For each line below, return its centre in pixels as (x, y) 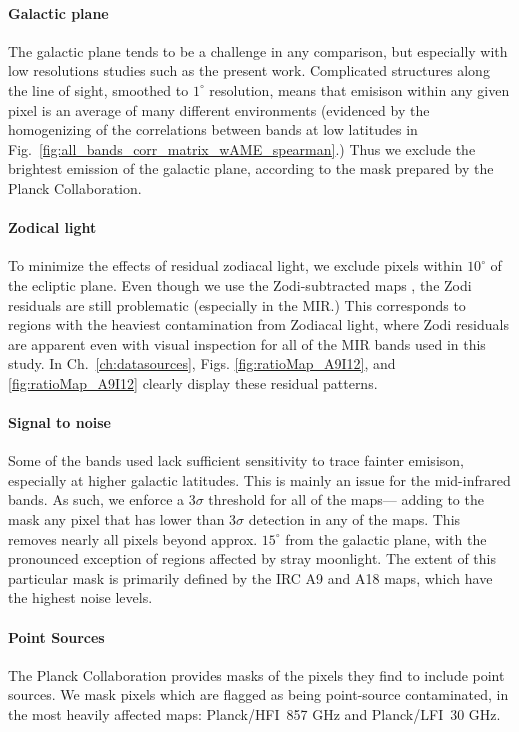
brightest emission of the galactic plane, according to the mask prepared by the (251, 168)
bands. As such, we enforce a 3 (102, 499)
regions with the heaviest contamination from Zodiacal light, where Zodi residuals (258, 324)
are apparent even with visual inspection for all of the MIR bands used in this (247, 343)
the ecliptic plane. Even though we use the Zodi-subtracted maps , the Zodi (240, 284)
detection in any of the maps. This (354, 519)
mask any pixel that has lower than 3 (122, 519)
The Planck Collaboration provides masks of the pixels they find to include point (256, 674)
